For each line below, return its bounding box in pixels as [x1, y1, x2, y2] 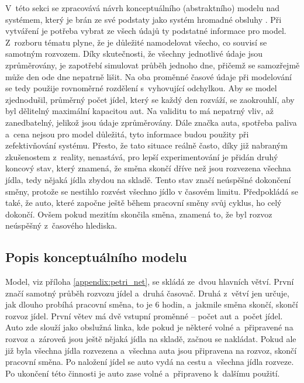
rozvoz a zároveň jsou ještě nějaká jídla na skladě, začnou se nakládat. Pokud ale [5, 333, 296, 345]
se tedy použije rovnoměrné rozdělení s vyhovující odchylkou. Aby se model [5, 82, 277, 94]
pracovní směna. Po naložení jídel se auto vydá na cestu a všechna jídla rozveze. [5, 356, 294, 368]
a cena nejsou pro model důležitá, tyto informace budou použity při [5, 127, 249, 140]
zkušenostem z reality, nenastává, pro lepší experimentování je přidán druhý [5, 150, 278, 163]
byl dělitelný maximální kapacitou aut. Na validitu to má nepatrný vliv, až [5, 105, 274, 117]
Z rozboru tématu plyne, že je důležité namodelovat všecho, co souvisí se [5, 36, 267, 48]
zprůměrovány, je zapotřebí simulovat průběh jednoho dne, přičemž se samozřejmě [5, 58, 300, 71]
